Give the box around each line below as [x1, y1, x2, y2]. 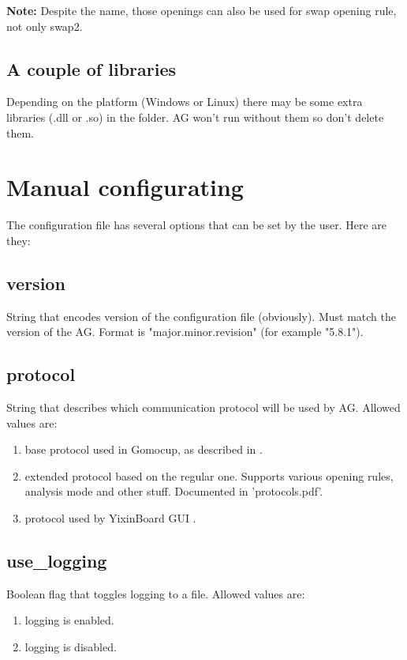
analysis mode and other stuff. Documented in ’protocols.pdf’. [24, 483, 323, 500]
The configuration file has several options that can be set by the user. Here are [6, 217, 386, 233]
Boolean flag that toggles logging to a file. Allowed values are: [6, 585, 305, 602]
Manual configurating [6, 171, 244, 203]
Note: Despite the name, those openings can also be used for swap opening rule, [6, 2, 397, 18]
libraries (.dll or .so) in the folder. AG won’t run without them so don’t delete [6, 108, 384, 125]
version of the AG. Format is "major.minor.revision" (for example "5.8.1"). [6, 323, 364, 340]
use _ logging [6, 549, 107, 573]
